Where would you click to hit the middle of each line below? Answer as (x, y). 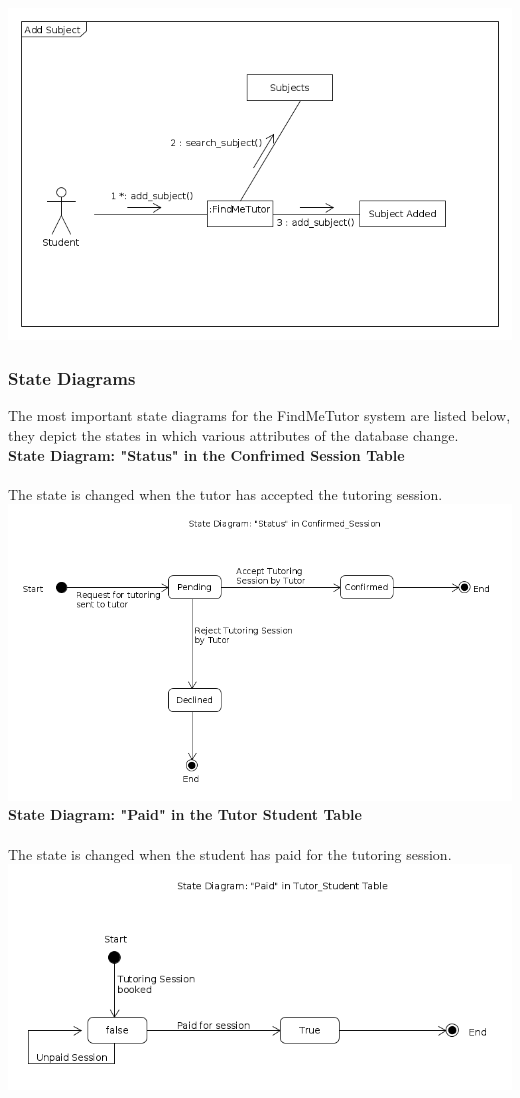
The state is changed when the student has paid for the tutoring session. (230, 853)
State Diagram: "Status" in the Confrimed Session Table (206, 454)
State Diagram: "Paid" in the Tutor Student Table (185, 814)
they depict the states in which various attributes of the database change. (233, 434)
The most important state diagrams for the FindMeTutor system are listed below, (259, 415)
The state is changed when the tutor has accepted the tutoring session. (225, 493)
